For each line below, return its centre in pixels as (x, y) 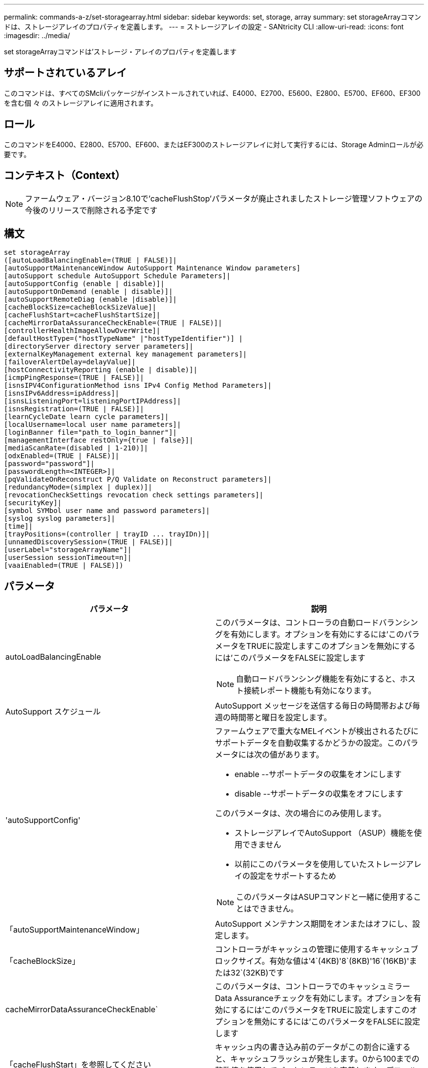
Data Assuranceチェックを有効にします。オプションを (314, 998)
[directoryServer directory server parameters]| (99, 346)
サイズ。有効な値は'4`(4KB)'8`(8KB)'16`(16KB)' (324, 961)
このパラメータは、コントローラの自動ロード (297, 623)
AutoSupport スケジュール (53, 712)
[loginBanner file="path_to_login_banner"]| (91, 433)
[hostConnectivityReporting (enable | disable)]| (101, 370)
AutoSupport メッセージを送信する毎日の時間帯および (314, 706)
